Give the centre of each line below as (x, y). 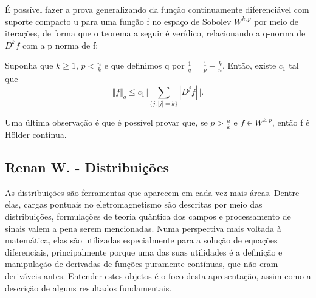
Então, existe (252, 65)
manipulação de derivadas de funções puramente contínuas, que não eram (142, 264)
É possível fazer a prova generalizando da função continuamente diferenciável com (157, 9)
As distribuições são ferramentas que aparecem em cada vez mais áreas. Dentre (152, 192)
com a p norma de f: (60, 45)
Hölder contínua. (36, 134)
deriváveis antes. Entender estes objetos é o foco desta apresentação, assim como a (158, 275)
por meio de (276, 21)
